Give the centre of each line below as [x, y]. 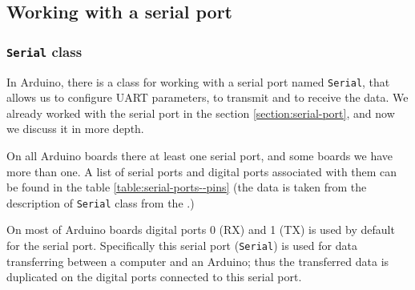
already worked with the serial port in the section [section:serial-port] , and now [201, 113]
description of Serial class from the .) [101, 202]
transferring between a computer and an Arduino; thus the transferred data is [198, 261]
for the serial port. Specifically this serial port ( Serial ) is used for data [182, 246]
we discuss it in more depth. [75, 129]
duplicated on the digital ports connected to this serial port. [154, 277]
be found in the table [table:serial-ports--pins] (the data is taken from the [187, 187]
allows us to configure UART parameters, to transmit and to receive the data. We [207, 97]
